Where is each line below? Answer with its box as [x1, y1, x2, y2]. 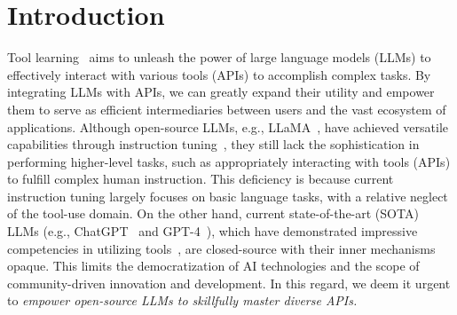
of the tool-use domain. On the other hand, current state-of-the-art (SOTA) [7, 204, 419, 223]
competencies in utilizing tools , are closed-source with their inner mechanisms [7, 239, 436, 257]
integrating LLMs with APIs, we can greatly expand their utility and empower [7, 83, 435, 101]
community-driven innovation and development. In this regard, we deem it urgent [7, 273, 451, 292]
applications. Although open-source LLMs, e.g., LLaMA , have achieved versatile [7, 117, 449, 136]
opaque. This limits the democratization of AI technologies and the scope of [7, 256, 420, 275]
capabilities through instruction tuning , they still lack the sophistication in [7, 135, 420, 154]
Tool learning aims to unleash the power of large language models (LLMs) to [7, 48, 431, 67]
